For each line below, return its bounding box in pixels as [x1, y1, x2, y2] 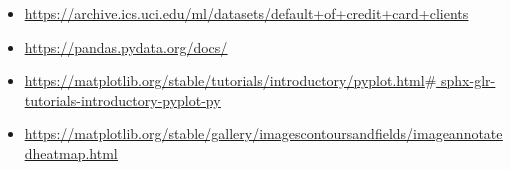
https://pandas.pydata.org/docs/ [24, 36, 228, 57]
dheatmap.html [24, 142, 118, 163]
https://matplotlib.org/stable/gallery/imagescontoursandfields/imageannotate [24, 123, 503, 144]
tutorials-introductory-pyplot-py [24, 89, 221, 110]
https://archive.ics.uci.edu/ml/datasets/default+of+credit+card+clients [24, 3, 469, 23]
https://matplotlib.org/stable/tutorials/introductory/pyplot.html [24, 70, 425, 91]
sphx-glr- [441, 70, 496, 91]
